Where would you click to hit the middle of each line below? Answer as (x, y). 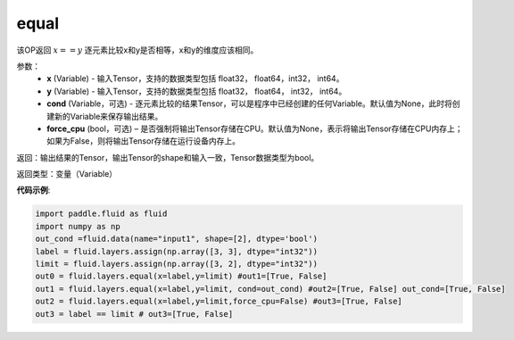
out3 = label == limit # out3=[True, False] (134, 314)
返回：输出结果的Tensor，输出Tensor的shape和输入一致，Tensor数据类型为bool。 (168, 157)
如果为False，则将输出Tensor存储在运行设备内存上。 (144, 141)
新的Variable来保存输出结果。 (108, 116)
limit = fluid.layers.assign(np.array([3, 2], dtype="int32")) (177, 264)
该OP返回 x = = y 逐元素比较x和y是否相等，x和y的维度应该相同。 (137, 50)
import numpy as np (78, 226)
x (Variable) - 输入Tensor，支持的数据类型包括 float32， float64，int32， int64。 (195, 79)
